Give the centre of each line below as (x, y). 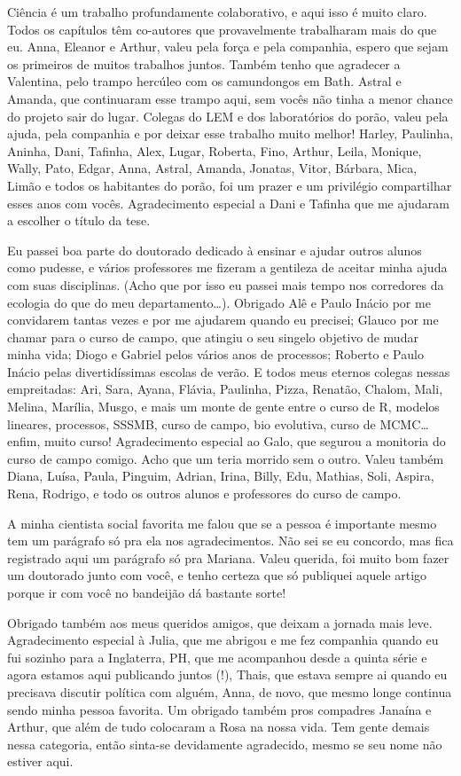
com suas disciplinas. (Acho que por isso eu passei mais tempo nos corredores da (226, 284)
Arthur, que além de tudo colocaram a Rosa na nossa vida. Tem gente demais (219, 727)
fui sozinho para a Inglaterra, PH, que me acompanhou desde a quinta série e (217, 657)
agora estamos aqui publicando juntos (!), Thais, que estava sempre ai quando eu (227, 674)
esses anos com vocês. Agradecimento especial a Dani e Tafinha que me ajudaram (228, 203)
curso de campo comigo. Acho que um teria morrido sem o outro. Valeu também (226, 458)
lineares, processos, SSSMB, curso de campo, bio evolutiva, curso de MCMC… (218, 423)
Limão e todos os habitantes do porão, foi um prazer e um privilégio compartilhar (230, 185)
